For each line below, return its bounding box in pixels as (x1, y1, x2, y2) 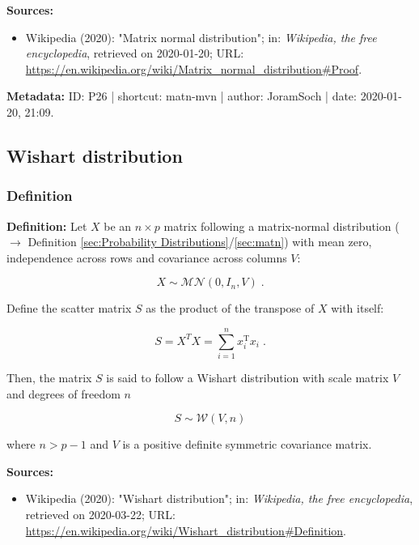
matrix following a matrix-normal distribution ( (163, 217, 400, 234)
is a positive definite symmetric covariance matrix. (122, 436, 372, 453)
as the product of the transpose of (146, 300, 315, 317)
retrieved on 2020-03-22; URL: (25, 506, 176, 523)
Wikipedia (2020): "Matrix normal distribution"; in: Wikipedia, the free (25, 28, 377, 45)
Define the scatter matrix (6, 300, 132, 317)
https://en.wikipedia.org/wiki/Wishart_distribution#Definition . (25, 522, 346, 539)
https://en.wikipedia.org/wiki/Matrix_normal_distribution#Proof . (25, 60, 362, 77)
